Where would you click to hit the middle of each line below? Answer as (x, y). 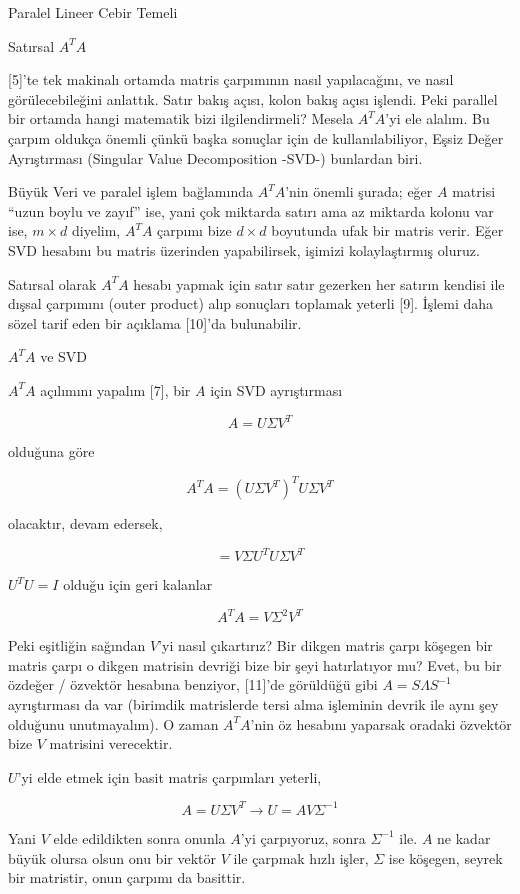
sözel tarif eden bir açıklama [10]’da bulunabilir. (155, 322)
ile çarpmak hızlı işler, (301, 857)
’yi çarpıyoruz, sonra (303, 837)
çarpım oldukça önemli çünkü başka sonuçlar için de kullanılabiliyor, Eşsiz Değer (256, 137)
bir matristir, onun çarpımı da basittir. (127, 877)
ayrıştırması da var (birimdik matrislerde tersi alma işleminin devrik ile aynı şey (253, 704)
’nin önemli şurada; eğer (359, 191)
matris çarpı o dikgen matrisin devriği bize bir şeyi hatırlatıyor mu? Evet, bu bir (255, 664)
